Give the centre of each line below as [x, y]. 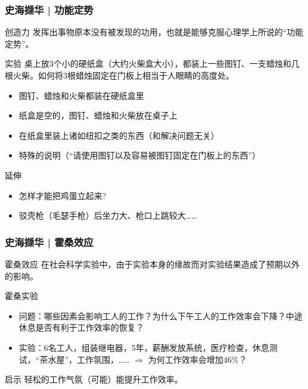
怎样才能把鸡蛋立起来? [63, 195]
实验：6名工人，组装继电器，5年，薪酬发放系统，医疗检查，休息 [144, 347]
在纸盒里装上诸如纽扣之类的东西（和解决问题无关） [119, 135]
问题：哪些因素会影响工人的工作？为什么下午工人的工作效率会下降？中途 [161, 315]
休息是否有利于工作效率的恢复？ [81, 327]
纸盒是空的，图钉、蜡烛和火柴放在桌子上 [98, 115]
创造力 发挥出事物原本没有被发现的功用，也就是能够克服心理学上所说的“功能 [154, 32]
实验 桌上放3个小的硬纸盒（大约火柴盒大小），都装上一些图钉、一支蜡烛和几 [152, 63]
